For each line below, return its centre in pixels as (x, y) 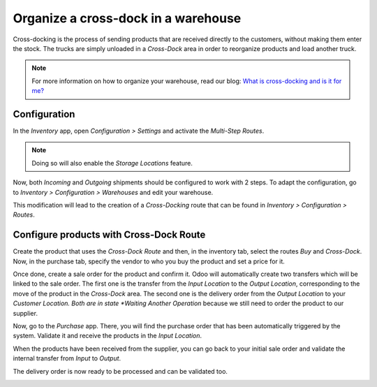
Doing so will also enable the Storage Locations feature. (112, 163)
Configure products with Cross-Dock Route (109, 235)
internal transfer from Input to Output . (67, 358)
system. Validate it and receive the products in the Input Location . (108, 336)
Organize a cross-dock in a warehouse (127, 18)
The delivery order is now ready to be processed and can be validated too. (120, 371)
